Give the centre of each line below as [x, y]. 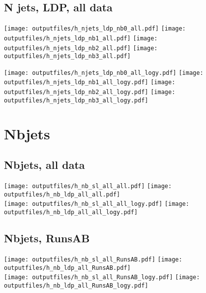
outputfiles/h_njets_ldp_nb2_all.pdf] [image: [81, 48]
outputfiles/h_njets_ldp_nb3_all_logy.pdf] [76, 100]
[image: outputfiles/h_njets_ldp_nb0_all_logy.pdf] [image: [104, 73]
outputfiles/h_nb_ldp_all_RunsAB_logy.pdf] [76, 285]
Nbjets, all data [44, 165]
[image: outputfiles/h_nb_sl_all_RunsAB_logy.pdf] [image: [102, 277]
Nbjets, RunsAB [47, 238]
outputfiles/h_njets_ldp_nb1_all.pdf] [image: [81, 38]
